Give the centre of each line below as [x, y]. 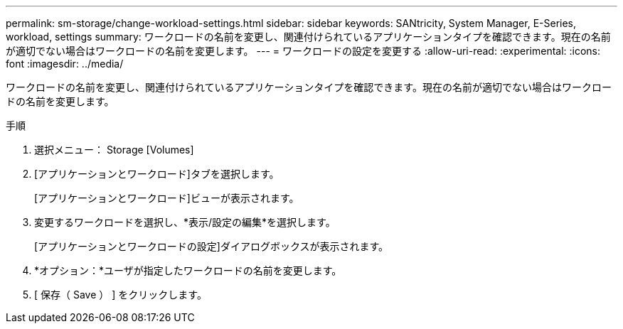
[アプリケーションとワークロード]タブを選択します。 [157, 174]
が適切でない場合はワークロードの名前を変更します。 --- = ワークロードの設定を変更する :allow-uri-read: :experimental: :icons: [303, 51]
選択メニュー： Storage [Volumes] [114, 150]
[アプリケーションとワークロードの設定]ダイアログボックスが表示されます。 [212, 246]
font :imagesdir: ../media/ [65, 64]
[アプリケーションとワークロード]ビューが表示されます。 [167, 198]
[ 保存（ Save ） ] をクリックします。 [121, 295]
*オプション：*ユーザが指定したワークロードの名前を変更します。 [188, 270]
